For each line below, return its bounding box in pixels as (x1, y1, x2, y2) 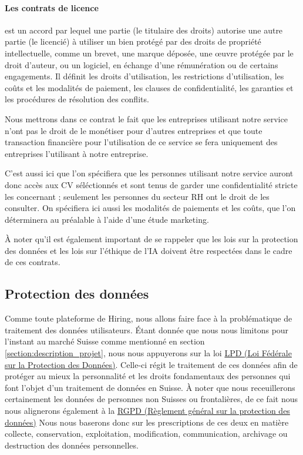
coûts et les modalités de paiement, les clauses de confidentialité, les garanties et (5, 81, 294, 93)
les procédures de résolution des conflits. (5, 93, 149, 105)
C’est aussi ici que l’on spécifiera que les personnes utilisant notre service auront (5, 167, 294, 179)
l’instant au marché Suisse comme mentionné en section (5, 335, 205, 347)
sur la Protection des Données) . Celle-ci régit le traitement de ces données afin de (5, 358, 298, 370)
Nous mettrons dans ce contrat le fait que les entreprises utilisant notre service (5, 112, 288, 125)
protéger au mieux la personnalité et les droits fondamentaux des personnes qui (5, 370, 291, 382)
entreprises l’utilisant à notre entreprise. (5, 147, 149, 159)
